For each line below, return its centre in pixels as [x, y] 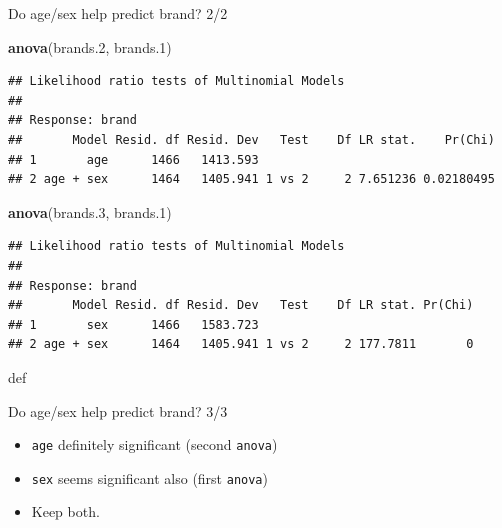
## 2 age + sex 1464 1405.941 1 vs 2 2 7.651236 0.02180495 [251, 179]
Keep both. [65, 511]
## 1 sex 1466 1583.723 [133, 324]
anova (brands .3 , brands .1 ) [90, 211]
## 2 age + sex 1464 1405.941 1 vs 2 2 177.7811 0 [241, 344]
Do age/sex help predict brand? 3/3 [118, 410]
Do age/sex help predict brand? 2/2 [118, 13]
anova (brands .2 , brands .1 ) [90, 46]
